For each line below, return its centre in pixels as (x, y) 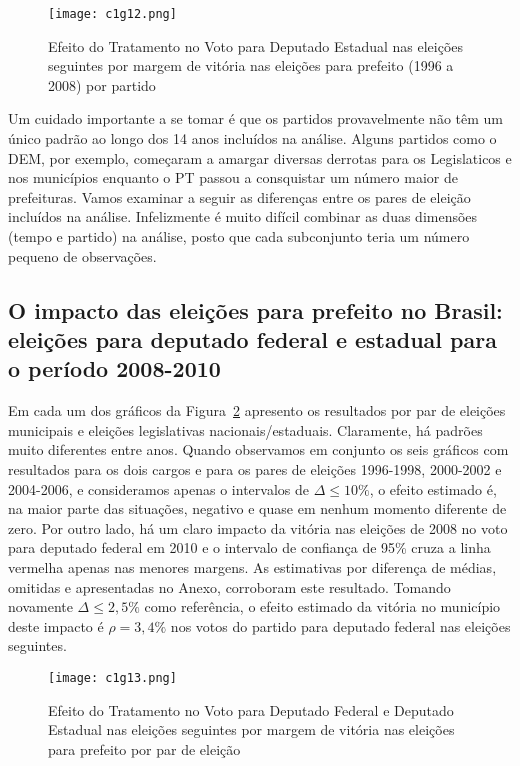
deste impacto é (56, 625)
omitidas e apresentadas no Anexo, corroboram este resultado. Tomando (229, 586)
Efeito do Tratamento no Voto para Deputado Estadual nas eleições (256, 45)
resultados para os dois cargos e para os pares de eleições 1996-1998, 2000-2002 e (255, 468)
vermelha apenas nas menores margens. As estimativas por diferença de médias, (252, 566)
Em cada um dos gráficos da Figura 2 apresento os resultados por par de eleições (257, 410)
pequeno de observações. (82, 255)
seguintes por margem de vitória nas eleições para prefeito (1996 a (251, 65)
